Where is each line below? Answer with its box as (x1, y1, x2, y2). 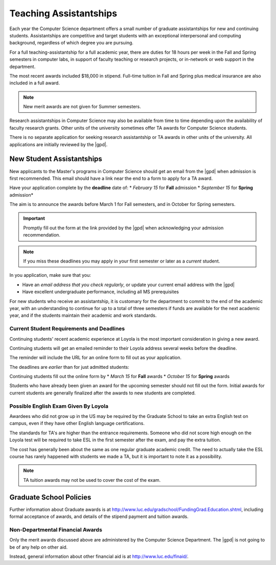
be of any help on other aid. (9, 544, 68, 550)
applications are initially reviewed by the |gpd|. (9, 141, 108, 148)
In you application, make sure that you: (9, 272, 91, 278)
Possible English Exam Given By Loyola (9, 403, 108, 410)
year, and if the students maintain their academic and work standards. (9, 312, 157, 319)
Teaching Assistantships (9, 8, 118, 19)
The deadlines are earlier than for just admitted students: (9, 364, 130, 370)
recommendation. (23, 232, 61, 238)
